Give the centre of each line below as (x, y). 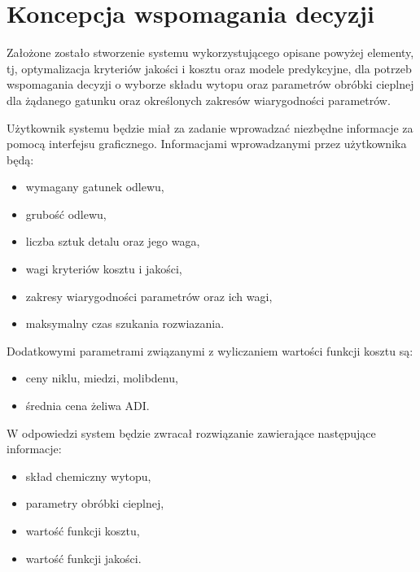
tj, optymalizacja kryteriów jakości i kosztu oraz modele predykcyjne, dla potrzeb (209, 68)
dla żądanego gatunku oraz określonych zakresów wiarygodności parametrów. (199, 100)
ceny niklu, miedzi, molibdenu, (102, 378)
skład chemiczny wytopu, (88, 476)
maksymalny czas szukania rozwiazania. (125, 323)
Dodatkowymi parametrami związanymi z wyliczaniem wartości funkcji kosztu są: (210, 350)
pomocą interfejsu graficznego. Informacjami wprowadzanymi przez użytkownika (207, 144)
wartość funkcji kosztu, (83, 531)
